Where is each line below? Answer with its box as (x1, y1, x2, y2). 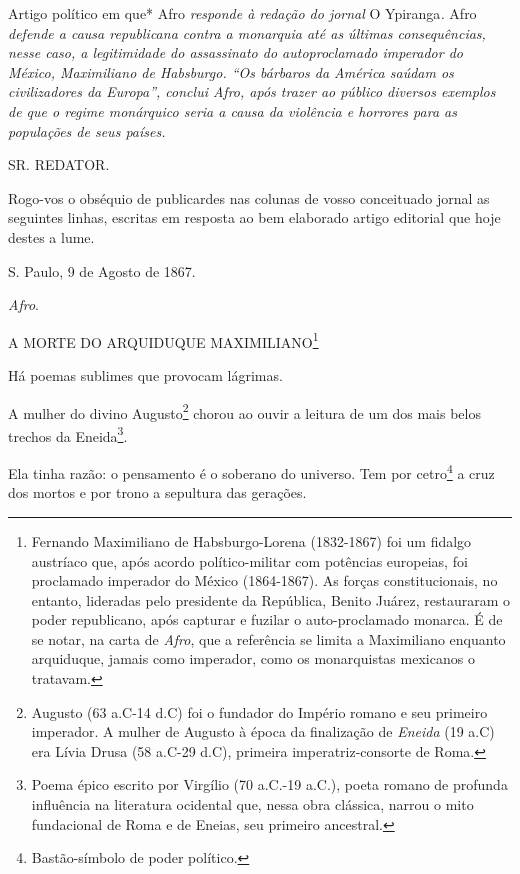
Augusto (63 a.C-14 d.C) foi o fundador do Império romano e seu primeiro (31, 701, 488, 722)
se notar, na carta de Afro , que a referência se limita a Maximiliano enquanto (31, 628, 506, 649)
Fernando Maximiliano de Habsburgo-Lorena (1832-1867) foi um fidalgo (31, 530, 472, 551)
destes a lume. (8, 226, 95, 247)
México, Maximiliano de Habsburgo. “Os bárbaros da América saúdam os (8, 61, 454, 82)
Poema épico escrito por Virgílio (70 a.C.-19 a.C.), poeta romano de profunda (31, 774, 508, 795)
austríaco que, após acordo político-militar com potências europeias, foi (31, 550, 468, 571)
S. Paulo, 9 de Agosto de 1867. (8, 260, 196, 281)
